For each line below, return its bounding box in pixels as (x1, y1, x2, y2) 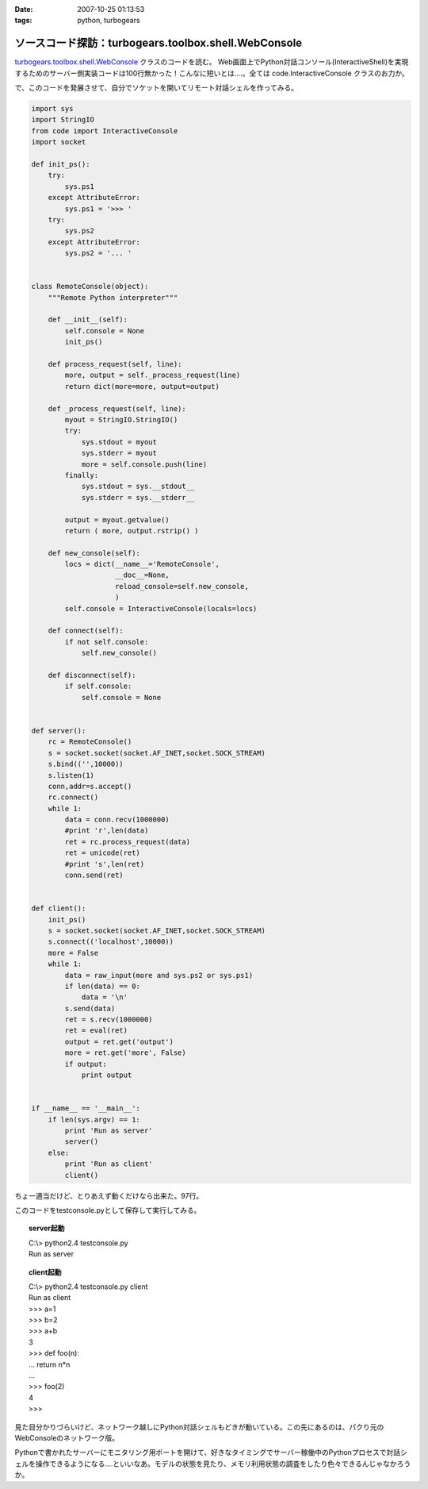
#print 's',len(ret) (64, 860, 145, 868)
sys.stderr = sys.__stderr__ (81, 493, 195, 502)
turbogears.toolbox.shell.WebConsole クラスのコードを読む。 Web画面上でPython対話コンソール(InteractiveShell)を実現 (14, 57, 409, 67)
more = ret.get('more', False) (64, 1048, 186, 1057)
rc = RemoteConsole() (48, 737, 132, 746)
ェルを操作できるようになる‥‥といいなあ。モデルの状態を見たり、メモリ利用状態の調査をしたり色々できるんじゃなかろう (14, 1459, 411, 1468)
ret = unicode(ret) (64, 848, 140, 857)
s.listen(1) (48, 771, 95, 779)
